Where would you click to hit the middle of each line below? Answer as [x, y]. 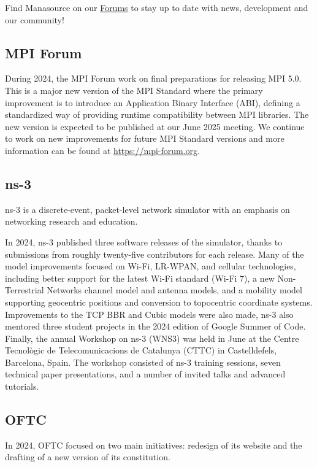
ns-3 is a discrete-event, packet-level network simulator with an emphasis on [147, 209]
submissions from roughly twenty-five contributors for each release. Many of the [155, 254]
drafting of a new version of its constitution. [88, 457]
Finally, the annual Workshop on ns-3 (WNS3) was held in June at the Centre [152, 338]
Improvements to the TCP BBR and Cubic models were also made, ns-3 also [149, 314]
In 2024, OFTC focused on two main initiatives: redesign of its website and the [154, 445]
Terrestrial [25, 290]
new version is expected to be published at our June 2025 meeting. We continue [155, 126]
